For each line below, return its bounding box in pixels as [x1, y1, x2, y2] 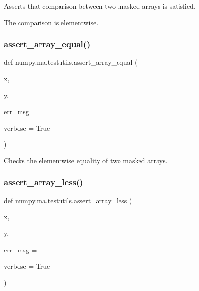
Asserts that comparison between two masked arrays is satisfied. [4, 1, 196, 11]
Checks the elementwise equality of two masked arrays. [4, 155, 168, 165]
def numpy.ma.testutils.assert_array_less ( [4, 195, 132, 205]
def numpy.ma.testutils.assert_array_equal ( [4, 57, 138, 67]
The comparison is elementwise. [4, 17, 99, 27]
